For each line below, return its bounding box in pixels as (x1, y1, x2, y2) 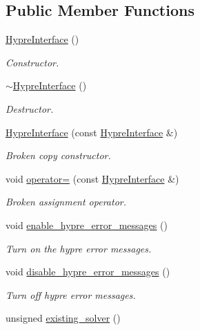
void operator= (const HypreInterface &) (6, 171, 179, 185)
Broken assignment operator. (6, 194, 126, 209)
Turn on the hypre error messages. (6, 241, 152, 255)
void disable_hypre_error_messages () (6, 264, 170, 279)
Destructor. (6, 101, 54, 116)
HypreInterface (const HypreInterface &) (6, 125, 178, 139)
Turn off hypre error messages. (6, 287, 136, 302)
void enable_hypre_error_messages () (6, 217, 168, 232)
